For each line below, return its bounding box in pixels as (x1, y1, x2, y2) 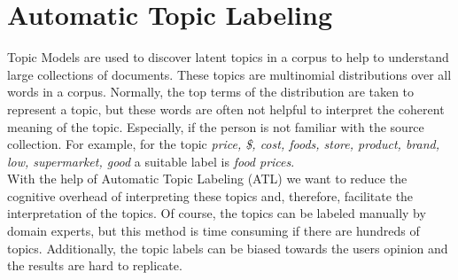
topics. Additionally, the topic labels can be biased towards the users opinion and (7, 238, 448, 257)
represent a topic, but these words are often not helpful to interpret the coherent (7, 99, 445, 118)
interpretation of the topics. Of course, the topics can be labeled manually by (7, 204, 426, 222)
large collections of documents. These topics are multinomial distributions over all (7, 65, 452, 83)
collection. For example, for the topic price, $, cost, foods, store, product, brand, (7, 135, 440, 153)
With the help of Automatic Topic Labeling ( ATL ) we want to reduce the (7, 169, 408, 188)
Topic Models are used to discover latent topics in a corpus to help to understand (7, 48, 449, 66)
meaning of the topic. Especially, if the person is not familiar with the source (7, 117, 424, 136)
